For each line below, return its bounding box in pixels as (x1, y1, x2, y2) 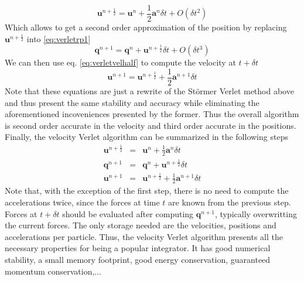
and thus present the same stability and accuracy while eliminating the (5, 96, 259, 108)
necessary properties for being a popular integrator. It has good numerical (5, 242, 271, 254)
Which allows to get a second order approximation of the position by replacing (5, 21, 287, 33)
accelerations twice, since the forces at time (5, 196, 160, 208)
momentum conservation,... (5, 265, 102, 277)
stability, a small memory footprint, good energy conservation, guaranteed (5, 253, 271, 265)
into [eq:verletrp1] (26, 32, 91, 44)
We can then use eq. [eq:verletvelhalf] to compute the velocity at (5, 56, 236, 68)
